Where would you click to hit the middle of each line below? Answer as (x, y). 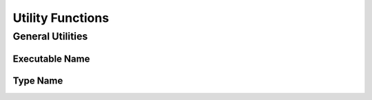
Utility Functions (61, 18)
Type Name (38, 80)
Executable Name (51, 59)
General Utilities (50, 36)
